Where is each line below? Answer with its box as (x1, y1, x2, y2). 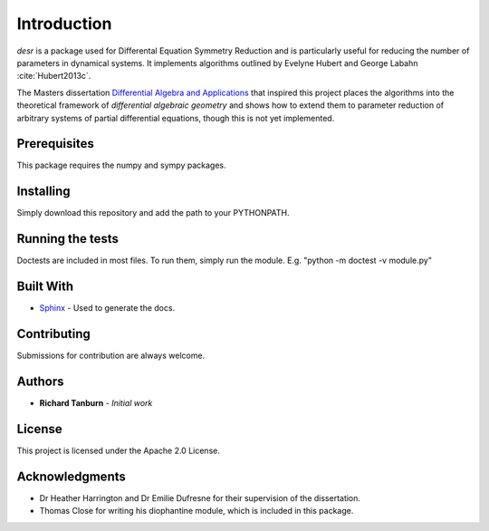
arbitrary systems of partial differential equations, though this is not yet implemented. (16, 112, 335, 123)
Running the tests (16, 231, 120, 246)
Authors (16, 373, 64, 389)
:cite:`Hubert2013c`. (16, 71, 91, 82)
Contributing (16, 326, 91, 342)
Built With (16, 279, 74, 294)
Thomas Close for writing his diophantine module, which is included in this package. (39, 506, 354, 517)
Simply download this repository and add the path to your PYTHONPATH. (16, 208, 290, 218)
